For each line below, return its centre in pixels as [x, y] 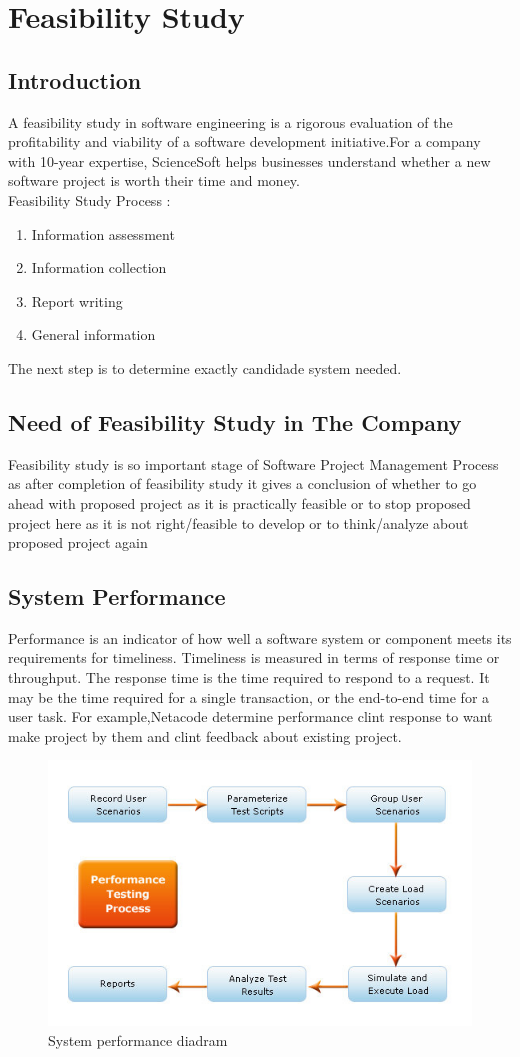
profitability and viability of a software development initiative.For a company [244, 141]
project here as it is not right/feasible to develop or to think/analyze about [238, 522]
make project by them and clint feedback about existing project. [205, 735]
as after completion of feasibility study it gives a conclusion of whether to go [242, 483]
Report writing [77, 300]
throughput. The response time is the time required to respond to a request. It [249, 677]
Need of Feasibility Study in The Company [235, 421]
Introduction [75, 79]
